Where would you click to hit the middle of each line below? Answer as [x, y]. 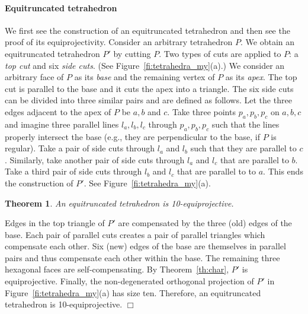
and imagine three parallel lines [62, 124]
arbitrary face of [34, 77]
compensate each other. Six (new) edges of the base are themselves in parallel [145, 246]
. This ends [283, 171]
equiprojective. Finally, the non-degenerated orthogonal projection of [129, 281]
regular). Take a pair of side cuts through [80, 148]
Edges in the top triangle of [55, 223]
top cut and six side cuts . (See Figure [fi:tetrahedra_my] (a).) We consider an [145, 65]
